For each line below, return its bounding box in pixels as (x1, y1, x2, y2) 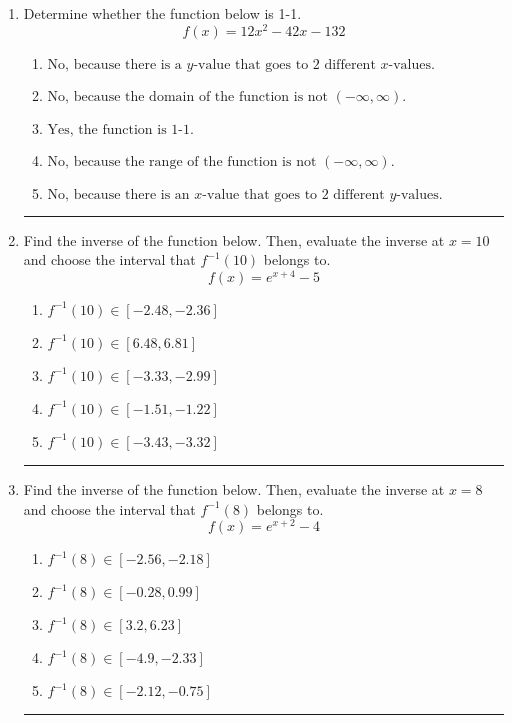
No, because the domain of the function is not (47, 89, 329, 104)
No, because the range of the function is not (47, 154, 317, 169)
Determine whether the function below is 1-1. (23, 3, 302, 23)
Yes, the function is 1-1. (47, 122, 194, 137)
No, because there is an (47, 187, 190, 202)
